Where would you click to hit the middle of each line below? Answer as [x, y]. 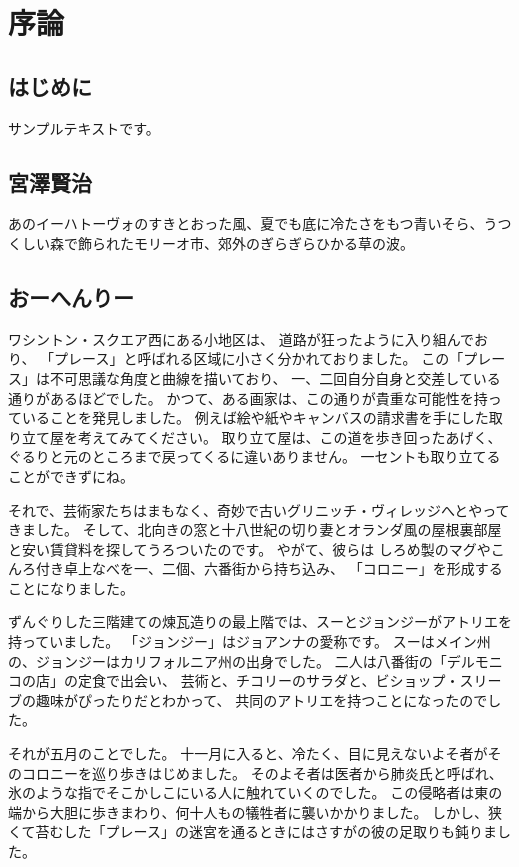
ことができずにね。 [71, 475]
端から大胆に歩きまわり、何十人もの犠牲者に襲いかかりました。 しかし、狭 [255, 811]
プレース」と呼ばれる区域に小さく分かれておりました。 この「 [259, 358]
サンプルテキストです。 [84, 127]
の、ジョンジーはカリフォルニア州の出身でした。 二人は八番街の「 [227, 660]
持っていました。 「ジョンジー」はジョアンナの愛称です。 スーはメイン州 [249, 641]
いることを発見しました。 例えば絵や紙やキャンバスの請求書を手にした [255, 417]
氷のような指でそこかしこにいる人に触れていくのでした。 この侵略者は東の [255, 792]
